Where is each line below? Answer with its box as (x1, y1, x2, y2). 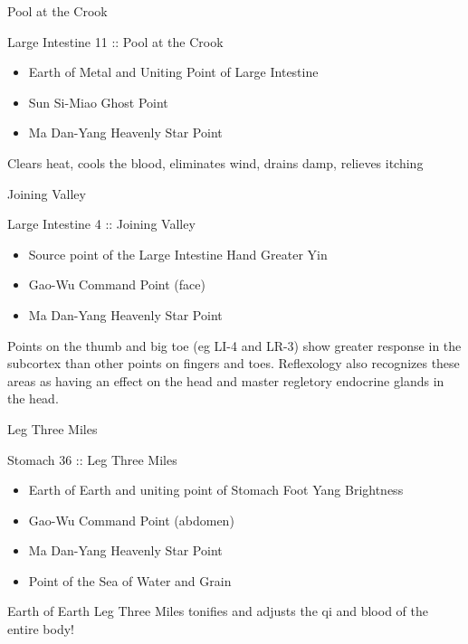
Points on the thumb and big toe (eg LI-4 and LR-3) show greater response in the (7, 336, 462, 355)
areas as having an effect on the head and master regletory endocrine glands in (7, 371, 444, 390)
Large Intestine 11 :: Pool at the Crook (7, 32, 224, 51)
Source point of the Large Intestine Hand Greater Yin (28, 244, 328, 263)
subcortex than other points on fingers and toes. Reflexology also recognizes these (7, 354, 460, 373)
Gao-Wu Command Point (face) (28, 275, 205, 294)
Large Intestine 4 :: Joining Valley (7, 214, 196, 233)
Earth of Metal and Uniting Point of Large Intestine (28, 62, 319, 81)
